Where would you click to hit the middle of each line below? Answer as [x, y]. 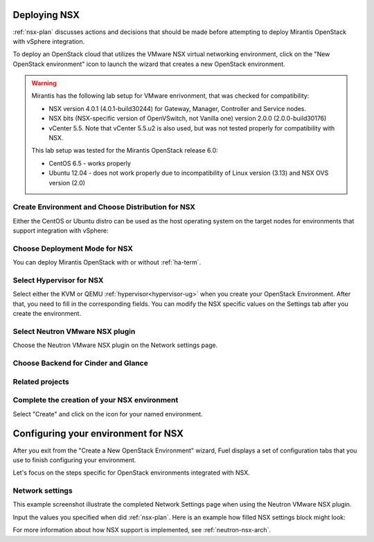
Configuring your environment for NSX [98, 434]
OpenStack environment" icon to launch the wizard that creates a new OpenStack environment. [149, 64]
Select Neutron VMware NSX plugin [74, 331]
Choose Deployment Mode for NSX [73, 248]
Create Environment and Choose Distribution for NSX [104, 207]
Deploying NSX [46, 15]
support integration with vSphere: [61, 231]
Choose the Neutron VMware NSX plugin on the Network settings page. [115, 345]
